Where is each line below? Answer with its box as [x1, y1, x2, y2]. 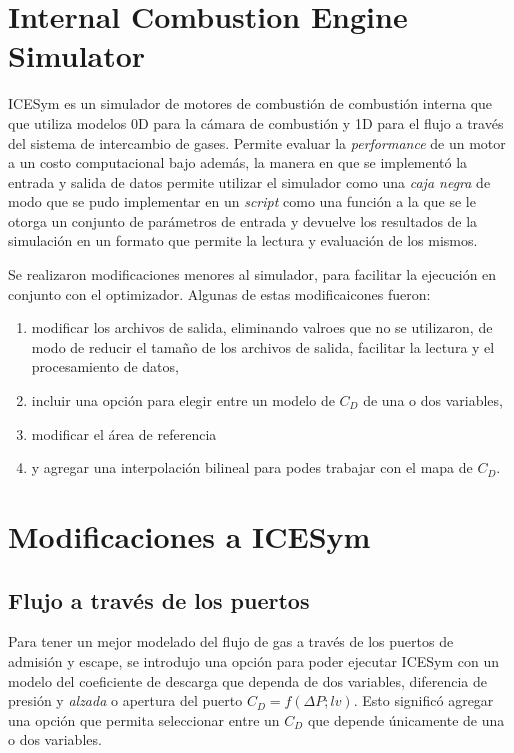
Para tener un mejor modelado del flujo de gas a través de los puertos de [8, 631, 454, 652]
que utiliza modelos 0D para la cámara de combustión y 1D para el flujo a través [8, 112, 504, 133]
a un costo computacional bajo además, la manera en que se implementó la [8, 152, 468, 173]
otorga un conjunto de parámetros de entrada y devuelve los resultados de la [8, 210, 478, 231]
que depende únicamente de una [307, 709, 505, 730]
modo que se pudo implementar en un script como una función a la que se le [8, 191, 476, 212]
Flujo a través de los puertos [8, 584, 310, 615]
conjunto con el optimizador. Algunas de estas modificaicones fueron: [8, 283, 431, 304]
